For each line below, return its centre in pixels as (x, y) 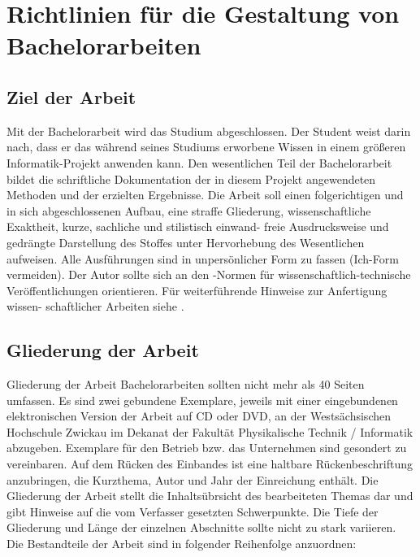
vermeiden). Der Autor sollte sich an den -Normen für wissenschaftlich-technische (209, 274)
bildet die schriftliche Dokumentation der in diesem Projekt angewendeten (191, 178)
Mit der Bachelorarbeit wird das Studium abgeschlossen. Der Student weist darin (209, 131)
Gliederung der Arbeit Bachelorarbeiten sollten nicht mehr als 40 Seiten (186, 384)
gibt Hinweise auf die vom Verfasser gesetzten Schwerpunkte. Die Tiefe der (193, 511)
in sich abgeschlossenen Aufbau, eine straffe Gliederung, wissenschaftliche (189, 210)
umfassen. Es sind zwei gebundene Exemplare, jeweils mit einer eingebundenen (202, 400)
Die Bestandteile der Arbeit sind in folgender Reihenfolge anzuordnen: (182, 544)
